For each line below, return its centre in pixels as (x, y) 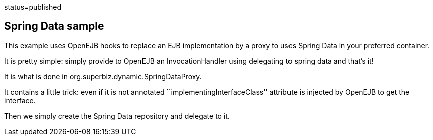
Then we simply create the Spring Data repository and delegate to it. (117, 116)
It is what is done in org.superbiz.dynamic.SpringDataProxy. (103, 76)
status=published (33, 7)
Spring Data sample (54, 26)
